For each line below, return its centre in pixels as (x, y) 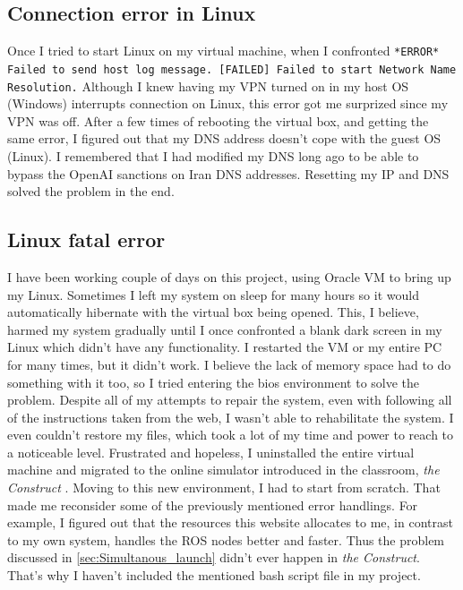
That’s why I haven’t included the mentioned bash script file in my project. (214, 575)
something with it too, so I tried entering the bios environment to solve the (214, 382)
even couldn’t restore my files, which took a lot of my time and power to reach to (231, 435)
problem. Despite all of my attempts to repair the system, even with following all (230, 400)
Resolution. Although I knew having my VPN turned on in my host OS (208, 86)
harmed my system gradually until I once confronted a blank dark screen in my (225, 329)
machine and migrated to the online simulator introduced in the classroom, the (223, 470)
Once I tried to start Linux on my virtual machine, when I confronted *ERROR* (223, 51)
